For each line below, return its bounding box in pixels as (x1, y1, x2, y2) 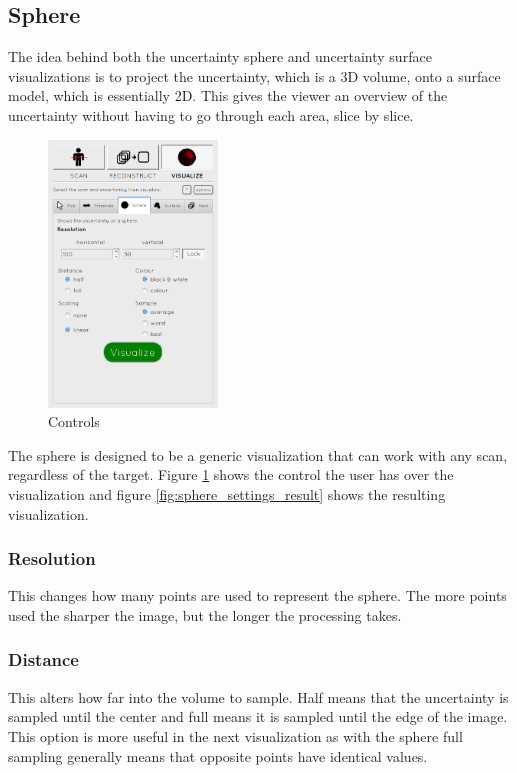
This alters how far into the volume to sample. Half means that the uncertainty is (8, 686, 509, 707)
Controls (48, 411, 100, 432)
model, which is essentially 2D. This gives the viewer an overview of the (8, 85, 448, 106)
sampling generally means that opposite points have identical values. (8, 745, 428, 766)
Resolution (8, 546, 96, 571)
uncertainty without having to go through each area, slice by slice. (8, 104, 414, 125)
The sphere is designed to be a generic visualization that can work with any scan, (8, 444, 508, 465)
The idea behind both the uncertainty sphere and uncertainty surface (8, 46, 432, 67)
